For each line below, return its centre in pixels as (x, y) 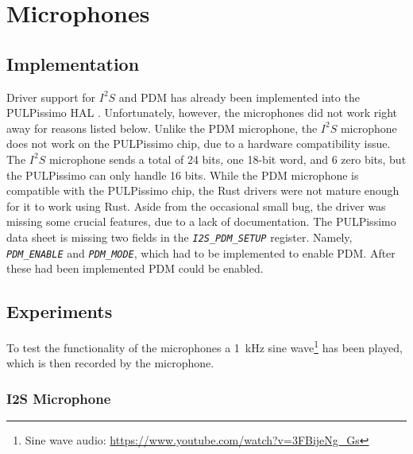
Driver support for (51, 97)
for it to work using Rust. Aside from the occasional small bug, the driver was (196, 206)
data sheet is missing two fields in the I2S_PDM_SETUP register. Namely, (179, 237)
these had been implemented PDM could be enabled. (135, 268)
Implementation (73, 63)
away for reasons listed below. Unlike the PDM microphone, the (162, 128)
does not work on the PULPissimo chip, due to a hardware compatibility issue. (199, 144)
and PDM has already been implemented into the (239, 97)
